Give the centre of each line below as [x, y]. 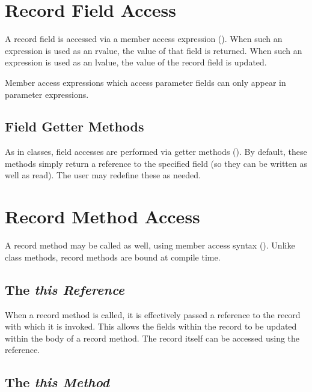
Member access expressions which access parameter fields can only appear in [145, 82]
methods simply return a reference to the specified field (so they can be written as [156, 163]
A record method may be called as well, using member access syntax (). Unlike [150, 245]
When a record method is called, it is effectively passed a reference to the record [153, 314]
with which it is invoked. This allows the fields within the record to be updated [151, 326]
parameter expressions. [47, 94]
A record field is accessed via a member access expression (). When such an [144, 39]
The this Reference [65, 289]
